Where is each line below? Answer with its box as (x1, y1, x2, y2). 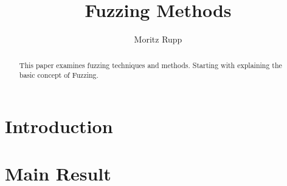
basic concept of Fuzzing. (19, 70, 99, 80)
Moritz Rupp (134, 33, 182, 46)
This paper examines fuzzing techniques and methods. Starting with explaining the (19, 60, 282, 70)
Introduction (5, 113, 113, 138)
